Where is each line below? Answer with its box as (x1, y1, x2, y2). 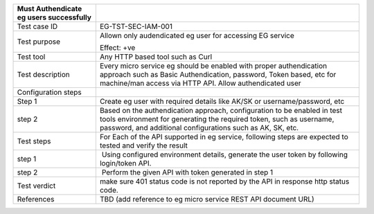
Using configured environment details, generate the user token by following (101, 150, 348, 159)
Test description (17, 70, 71, 79)
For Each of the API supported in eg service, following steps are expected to (99, 132, 349, 141)
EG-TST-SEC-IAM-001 (99, 21, 173, 31)
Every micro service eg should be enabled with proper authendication (99, 61, 328, 71)
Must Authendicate (17, 4, 82, 13)
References (17, 195, 55, 204)
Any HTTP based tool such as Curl (99, 52, 213, 62)
